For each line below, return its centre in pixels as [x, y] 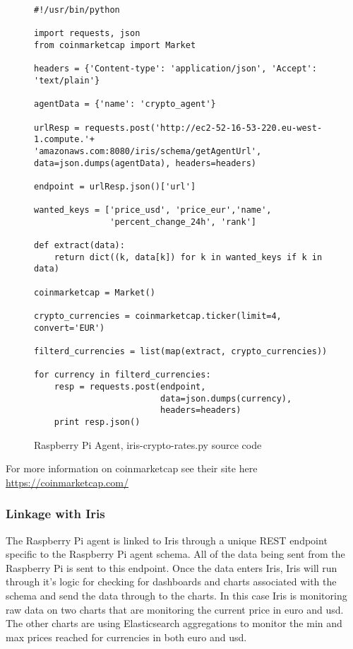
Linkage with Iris [55, 514]
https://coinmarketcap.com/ [67, 482]
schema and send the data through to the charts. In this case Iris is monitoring [176, 595]
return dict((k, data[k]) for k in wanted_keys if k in [188, 257]
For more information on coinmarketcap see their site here [132, 468]
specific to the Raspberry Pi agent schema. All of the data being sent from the [175, 554]
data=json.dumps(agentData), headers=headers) [145, 163]
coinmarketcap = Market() [95, 292]
